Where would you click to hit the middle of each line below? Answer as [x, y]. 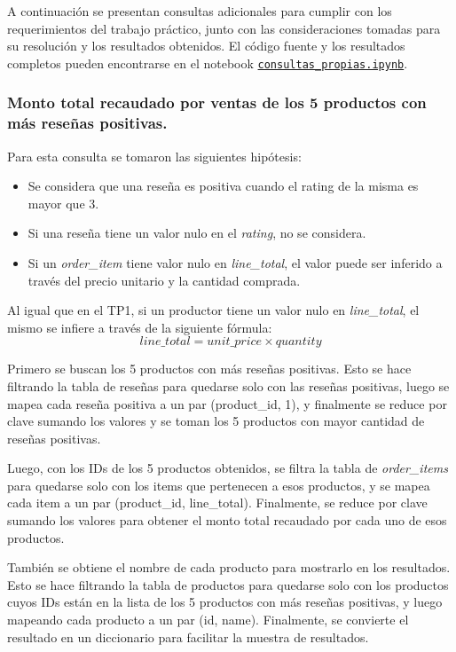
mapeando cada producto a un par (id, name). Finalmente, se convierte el [208, 620]
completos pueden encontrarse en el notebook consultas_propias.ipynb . [208, 63]
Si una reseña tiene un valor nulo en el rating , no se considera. [197, 233]
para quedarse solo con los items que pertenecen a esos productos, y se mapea [219, 485]
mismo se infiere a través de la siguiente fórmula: [140, 327]
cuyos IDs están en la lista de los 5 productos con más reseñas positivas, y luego [225, 602]
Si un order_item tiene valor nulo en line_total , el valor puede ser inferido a [235, 262]
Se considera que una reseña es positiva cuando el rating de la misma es [223, 186]
